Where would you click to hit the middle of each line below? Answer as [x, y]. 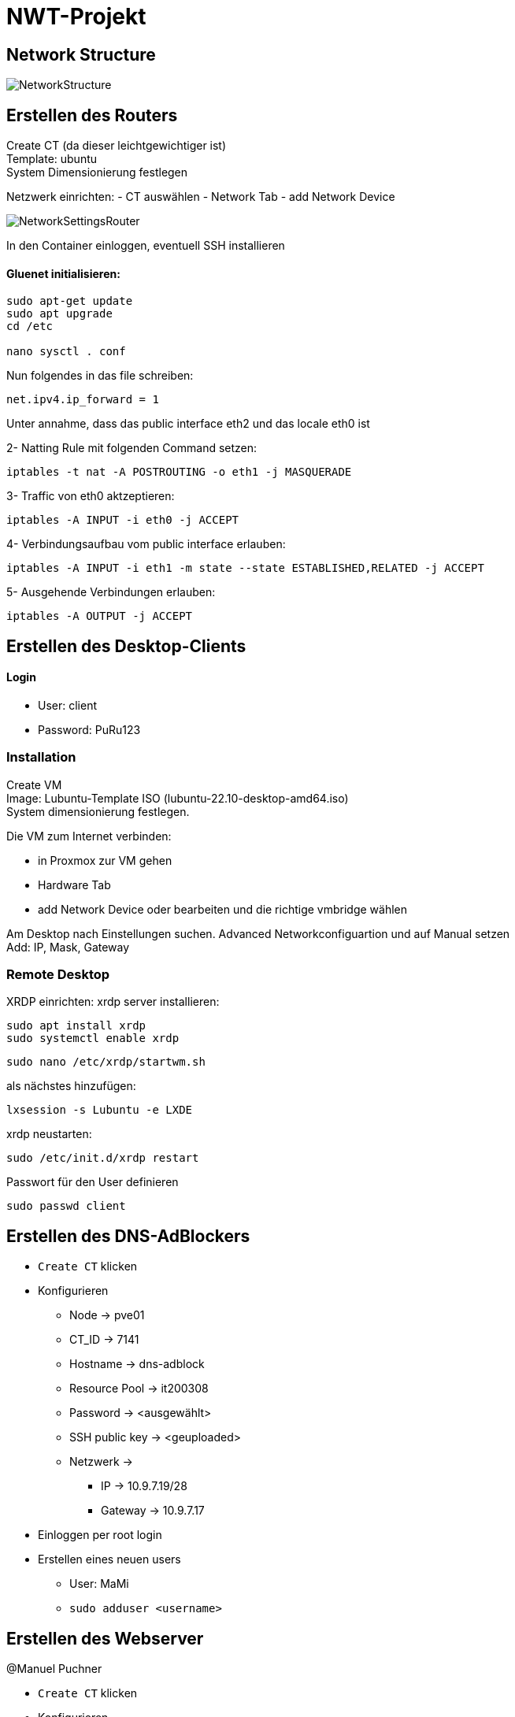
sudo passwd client [66, 1206]
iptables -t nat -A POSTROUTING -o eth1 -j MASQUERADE [179, 472]
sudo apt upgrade [59, 314]
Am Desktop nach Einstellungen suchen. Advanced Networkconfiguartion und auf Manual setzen [258, 933]
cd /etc [30, 326]
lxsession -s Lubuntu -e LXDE [100, 1110]
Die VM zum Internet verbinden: [89, 836]
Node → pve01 [107, 1315]
